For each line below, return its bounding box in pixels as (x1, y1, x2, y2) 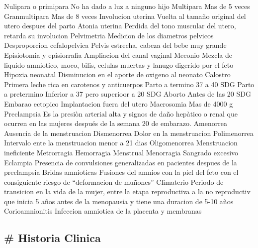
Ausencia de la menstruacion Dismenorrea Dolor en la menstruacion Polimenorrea (4, 127, 254, 138)
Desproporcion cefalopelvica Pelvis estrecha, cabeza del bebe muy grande (4, 40, 227, 50)
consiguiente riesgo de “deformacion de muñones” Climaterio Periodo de (4, 176, 224, 187)
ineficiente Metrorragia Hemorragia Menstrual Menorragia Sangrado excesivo (4, 147, 239, 157)
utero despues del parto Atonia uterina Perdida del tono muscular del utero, (4, 20, 236, 31)
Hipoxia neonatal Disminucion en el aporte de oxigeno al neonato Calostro (4, 69, 231, 80)
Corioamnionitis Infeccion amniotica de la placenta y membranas (4, 206, 202, 216)
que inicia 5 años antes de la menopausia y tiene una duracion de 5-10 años (4, 196, 234, 206)
